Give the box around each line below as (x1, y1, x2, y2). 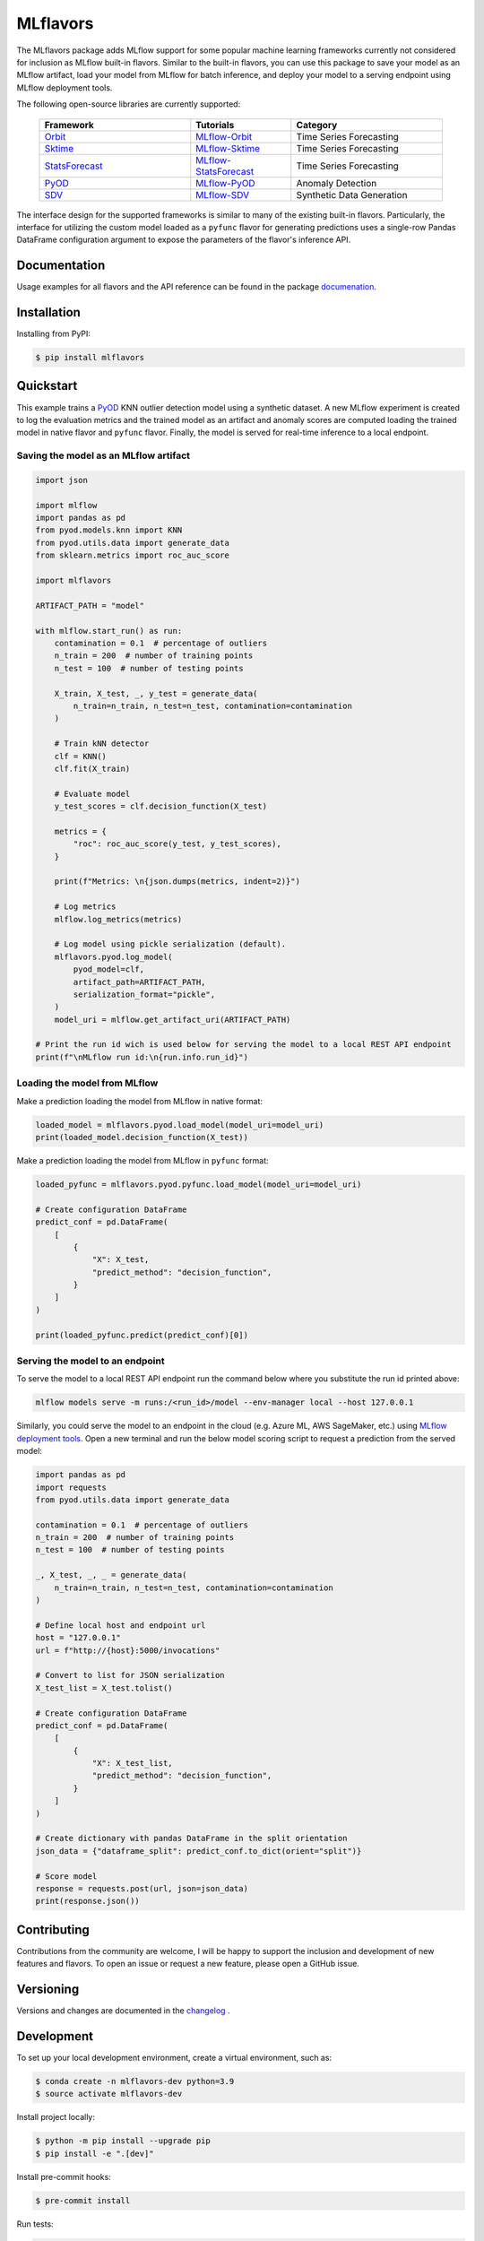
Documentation (16, 258, 106, 273)
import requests (35, 1482, 108, 1493)
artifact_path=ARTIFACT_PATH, (73, 977, 206, 987)
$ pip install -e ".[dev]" (35, 2148, 154, 2159)
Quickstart (16, 378, 78, 394)
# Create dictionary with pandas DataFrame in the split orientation (35, 1833, 348, 1844)
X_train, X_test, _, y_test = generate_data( (54, 688, 258, 698)
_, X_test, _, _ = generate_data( (35, 1570, 187, 1580)
